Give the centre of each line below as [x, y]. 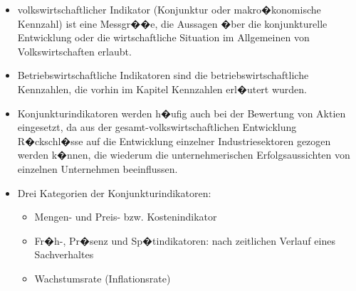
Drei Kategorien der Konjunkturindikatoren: [114, 192]
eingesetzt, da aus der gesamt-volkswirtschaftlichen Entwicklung [157, 127]
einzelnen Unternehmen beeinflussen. [98, 168]
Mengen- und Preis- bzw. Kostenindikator [126, 217]
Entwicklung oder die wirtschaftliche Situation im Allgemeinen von [163, 37]
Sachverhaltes [64, 254]
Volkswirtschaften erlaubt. [74, 51]
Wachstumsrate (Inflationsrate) [103, 278]
